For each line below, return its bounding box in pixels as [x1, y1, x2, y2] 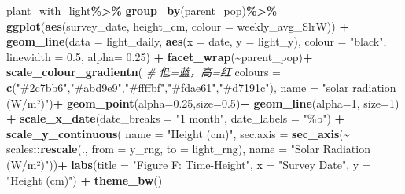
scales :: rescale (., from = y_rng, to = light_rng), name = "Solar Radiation [6, 141, 370, 157]
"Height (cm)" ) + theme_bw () [6, 171, 163, 188]
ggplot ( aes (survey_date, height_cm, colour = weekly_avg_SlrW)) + [6, 17, 349, 34]
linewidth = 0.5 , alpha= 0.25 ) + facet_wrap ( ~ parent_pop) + [6, 48, 313, 64]
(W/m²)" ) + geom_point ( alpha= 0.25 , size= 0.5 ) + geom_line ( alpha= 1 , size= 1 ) [6, 94, 399, 111]
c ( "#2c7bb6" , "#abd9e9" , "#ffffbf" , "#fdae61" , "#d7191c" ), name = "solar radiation [6, 79, 396, 95]
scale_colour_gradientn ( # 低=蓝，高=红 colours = [6, 64, 282, 80]
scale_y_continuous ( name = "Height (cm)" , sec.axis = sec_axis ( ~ [6, 125, 350, 141]
